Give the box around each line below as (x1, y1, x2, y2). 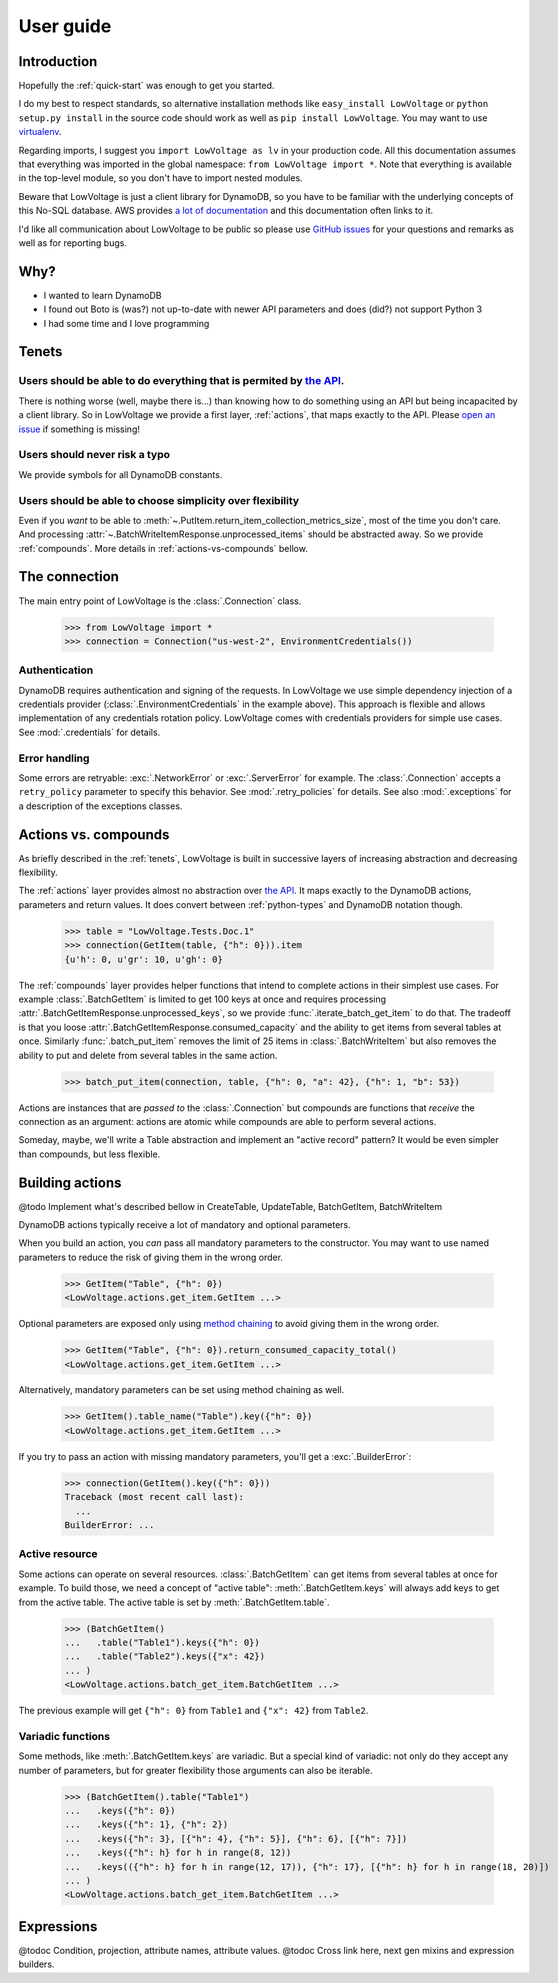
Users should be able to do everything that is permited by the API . (18, 374, 345, 388)
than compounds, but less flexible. (18, 1148, 161, 1160)
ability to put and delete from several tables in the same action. (18, 1049, 278, 1061)
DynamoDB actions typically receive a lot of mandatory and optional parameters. (18, 1218, 352, 1230)
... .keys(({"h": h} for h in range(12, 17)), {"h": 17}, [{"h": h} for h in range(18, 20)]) (64, 1861, 550, 1872)
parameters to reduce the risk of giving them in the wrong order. (18, 1251, 284, 1263)
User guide (18, 15, 112, 37)
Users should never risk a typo (18, 448, 170, 462)
